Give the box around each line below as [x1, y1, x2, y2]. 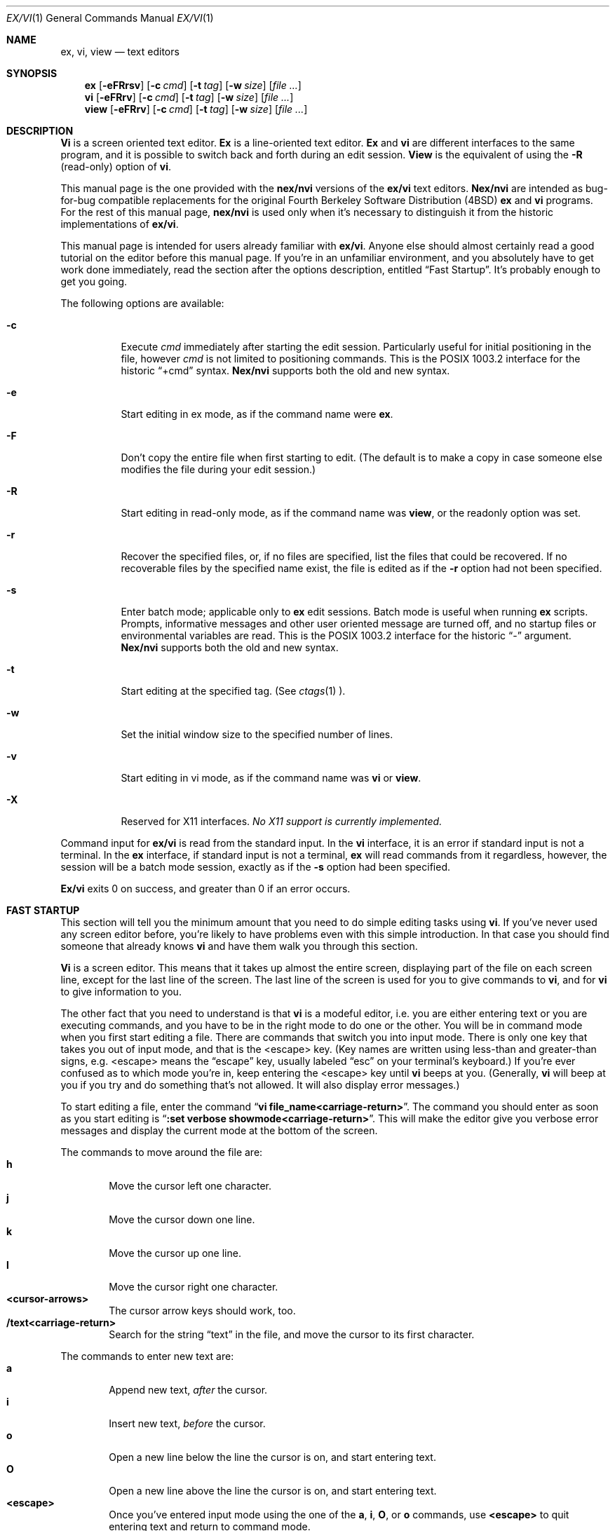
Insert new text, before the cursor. [109, 1417, 266, 1429]
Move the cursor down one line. [109, 1213, 255, 1225]
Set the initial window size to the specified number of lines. [121, 728, 393, 740]
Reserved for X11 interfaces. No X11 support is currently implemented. [121, 815, 442, 827]
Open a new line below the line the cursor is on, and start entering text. [109, 1451, 436, 1463]
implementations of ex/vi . [60, 218, 179, 230]
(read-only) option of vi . [60, 161, 172, 172]
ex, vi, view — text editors [60, 46, 180, 57]
